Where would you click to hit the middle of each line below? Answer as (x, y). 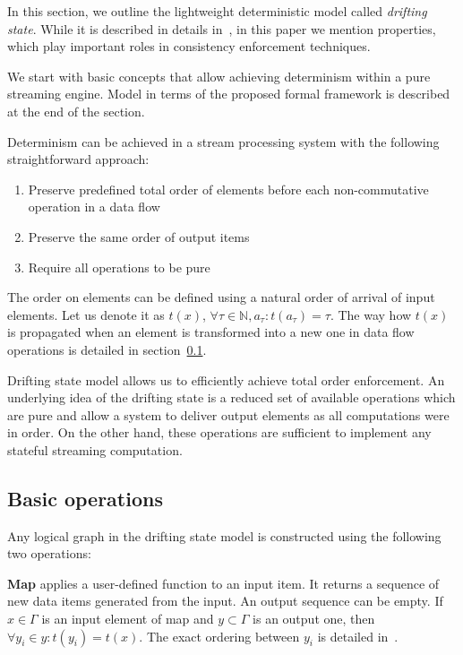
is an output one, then (314, 619)
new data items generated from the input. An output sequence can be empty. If (225, 601)
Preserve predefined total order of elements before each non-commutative (228, 189)
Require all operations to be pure (119, 267)
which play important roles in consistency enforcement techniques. (189, 46)
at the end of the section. (76, 111)
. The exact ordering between (219, 636)
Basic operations (85, 498)
